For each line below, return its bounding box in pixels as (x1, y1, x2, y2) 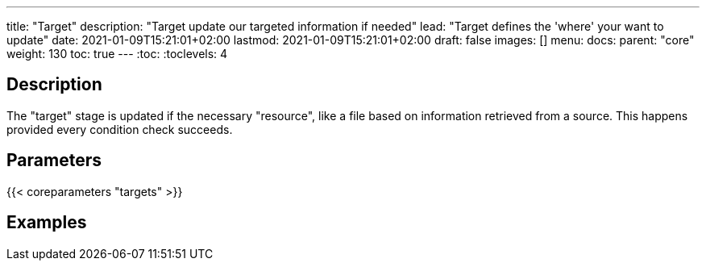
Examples (6, 212, 87, 233)
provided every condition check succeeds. (6, 122, 233, 136)
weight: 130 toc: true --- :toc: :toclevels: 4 (6, 47, 228, 60)
